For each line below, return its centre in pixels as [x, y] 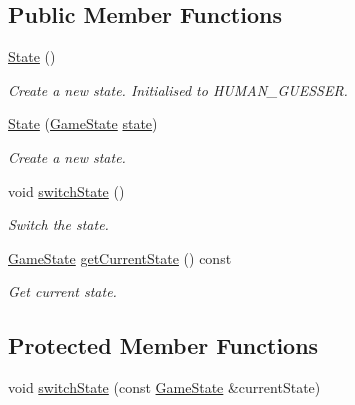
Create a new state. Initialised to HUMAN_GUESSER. [178, 89]
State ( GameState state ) [83, 123]
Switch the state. [58, 224]
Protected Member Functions [163, 345]
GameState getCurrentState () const [120, 257]
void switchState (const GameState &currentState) [164, 387]
